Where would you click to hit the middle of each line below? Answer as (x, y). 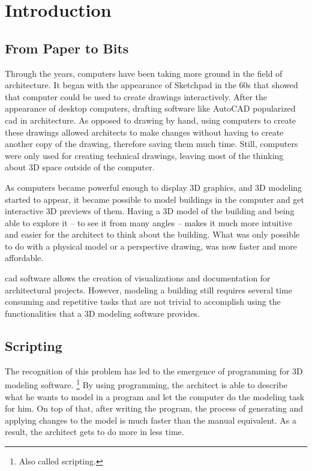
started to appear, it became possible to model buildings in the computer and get (154, 199)
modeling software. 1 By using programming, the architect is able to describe (146, 384)
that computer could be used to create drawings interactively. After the (136, 96)
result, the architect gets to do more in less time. (94, 432)
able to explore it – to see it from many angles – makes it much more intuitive (148, 222)
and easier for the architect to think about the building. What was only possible (152, 234)
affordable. (24, 258)
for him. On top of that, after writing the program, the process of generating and (154, 408)
